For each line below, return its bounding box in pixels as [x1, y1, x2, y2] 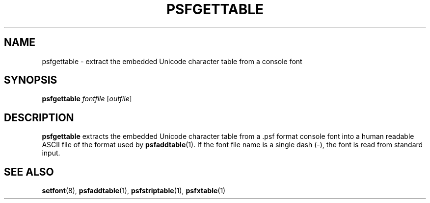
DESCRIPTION [4, 111, 74, 124]
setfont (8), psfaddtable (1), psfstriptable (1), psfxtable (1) [42, 186, 226, 195]
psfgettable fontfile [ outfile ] [42, 94, 132, 103]
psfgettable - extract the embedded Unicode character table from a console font [42, 57, 302, 66]
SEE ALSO [4, 165, 54, 178]
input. [42, 149, 60, 158]
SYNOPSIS [4, 74, 57, 87]
